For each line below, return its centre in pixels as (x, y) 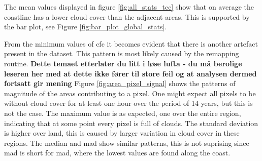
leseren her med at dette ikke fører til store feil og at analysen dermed (130, 73)
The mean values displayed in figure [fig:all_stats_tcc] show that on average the (129, 7)
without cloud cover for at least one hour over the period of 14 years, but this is (128, 103)
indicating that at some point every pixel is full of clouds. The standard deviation (131, 123)
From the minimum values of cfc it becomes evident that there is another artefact (131, 43)
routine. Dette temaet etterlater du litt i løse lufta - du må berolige (123, 63)
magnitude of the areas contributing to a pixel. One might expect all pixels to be (130, 93)
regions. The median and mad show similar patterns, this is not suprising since (127, 143)
